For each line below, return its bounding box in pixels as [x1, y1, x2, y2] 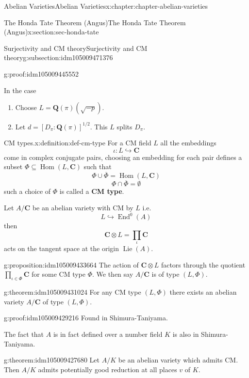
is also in [172, 329, 199, 339]
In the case [4, 85, 36, 95]
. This [90, 121, 108, 131]
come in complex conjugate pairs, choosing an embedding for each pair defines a [4, 152, 242, 162]
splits [116, 121, 133, 131]
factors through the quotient [161, 259, 246, 269]
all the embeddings [160, 138, 216, 148]
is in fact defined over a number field [53, 329, 163, 339]
